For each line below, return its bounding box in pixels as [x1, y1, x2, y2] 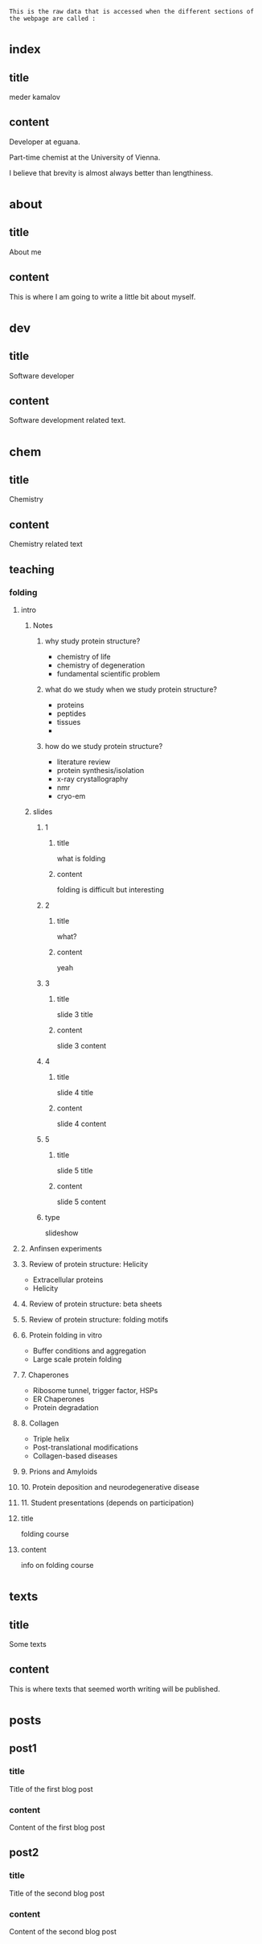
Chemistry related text [9, 540, 83, 549]
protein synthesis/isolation [56, 765, 145, 775]
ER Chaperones [32, 1394, 85, 1404]
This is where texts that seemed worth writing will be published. [9, 1684, 220, 1694]
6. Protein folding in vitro [20, 1330, 103, 1340]
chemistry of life [56, 651, 111, 661]
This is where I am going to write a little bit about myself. [9, 292, 196, 301]
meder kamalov [9, 93, 61, 101]
